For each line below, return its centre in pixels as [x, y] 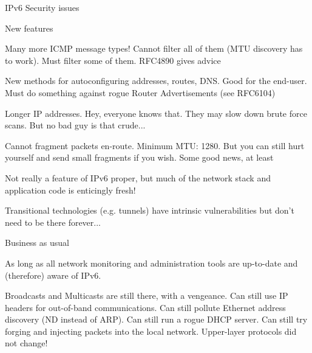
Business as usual [37, 243]
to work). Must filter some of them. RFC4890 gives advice [113, 60]
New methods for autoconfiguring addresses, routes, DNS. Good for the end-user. [156, 81]
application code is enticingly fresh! [70, 190]
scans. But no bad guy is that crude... [75, 125]
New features [29, 28]
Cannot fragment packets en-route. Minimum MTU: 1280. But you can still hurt [155, 145]
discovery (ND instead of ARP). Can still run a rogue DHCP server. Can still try [156, 319]
